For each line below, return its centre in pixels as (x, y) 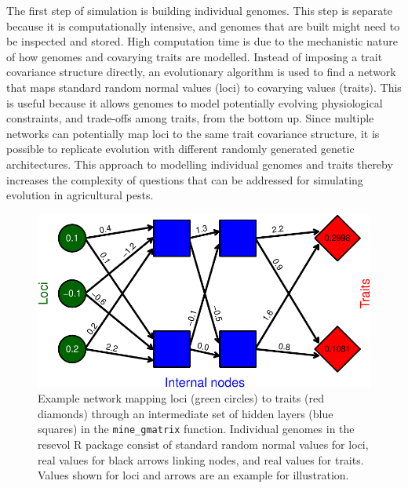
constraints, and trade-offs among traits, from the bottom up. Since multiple (190, 118)
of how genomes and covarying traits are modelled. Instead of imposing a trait (195, 56)
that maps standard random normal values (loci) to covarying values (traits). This (204, 87)
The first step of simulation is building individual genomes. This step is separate (199, 10)
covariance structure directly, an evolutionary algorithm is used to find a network (201, 72)
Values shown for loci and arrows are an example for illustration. (193, 475)
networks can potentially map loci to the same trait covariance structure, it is (193, 133)
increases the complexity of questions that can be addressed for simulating (185, 179)
